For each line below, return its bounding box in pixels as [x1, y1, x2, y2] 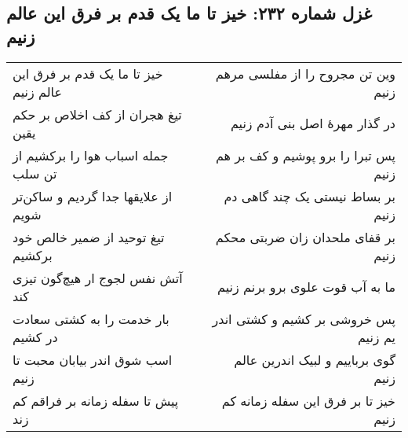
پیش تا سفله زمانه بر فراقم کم [13, 391, 179, 410]
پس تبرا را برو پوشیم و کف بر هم [215, 145, 395, 164]
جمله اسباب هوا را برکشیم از [13, 145, 169, 164]
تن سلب [13, 164, 57, 182]
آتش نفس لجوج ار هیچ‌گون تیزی [13, 268, 183, 287]
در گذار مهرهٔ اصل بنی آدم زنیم [230, 114, 395, 133]
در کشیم [13, 327, 58, 346]
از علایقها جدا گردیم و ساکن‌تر [13, 186, 173, 205]
